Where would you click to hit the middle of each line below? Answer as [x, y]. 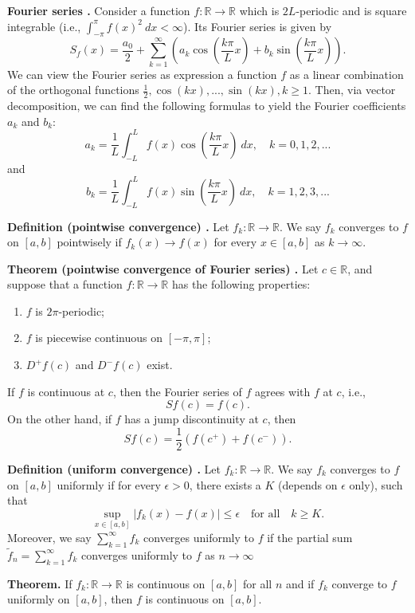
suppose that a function [65, 284]
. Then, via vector [352, 90]
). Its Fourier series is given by [257, 26]
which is [259, 10]
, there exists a [225, 484]
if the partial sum [310, 537]
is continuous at [66, 391]
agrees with [282, 391]
